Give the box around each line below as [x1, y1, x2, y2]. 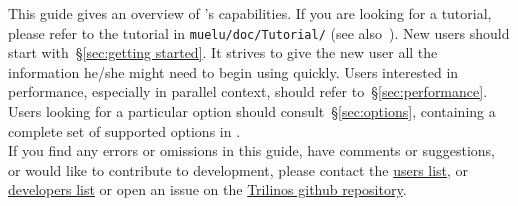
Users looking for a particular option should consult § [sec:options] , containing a [8, 101, 496, 122]
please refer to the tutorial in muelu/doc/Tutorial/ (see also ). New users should [8, 22, 510, 43]
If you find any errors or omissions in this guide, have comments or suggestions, [8, 140, 495, 161]
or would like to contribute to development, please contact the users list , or [8, 159, 469, 180]
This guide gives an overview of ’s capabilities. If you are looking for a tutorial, [8, 3, 492, 23]
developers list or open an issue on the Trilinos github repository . [8, 179, 407, 200]
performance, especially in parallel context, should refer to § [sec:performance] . [8, 81, 488, 102]
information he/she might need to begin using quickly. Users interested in [8, 61, 459, 82]
